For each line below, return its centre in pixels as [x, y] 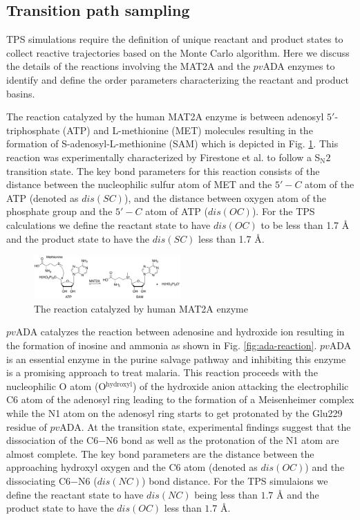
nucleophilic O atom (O [56, 386]
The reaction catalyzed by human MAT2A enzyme [141, 308]
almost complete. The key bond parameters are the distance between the [160, 453]
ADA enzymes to [299, 66]
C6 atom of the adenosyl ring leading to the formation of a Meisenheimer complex [180, 399]
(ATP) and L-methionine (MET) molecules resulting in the [188, 130]
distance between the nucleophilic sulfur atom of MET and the [139, 184]
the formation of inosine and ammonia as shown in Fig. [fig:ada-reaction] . [162, 345]
